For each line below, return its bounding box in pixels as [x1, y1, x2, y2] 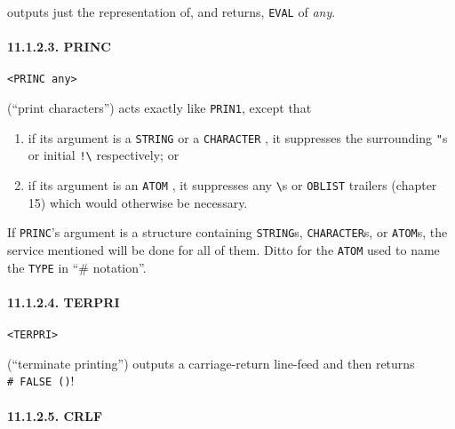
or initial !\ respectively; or [28, 146, 180, 164]
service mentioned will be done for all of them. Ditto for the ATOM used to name [7, 240, 440, 258]
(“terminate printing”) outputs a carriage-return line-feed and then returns [7, 354, 415, 372]
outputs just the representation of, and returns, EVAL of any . [7, 3, 336, 20]
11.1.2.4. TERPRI [7, 292, 120, 311]
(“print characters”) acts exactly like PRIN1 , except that [7, 99, 312, 117]
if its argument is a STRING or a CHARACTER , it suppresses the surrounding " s [28, 128, 448, 147]
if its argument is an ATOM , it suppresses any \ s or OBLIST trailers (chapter [28, 176, 437, 195]
